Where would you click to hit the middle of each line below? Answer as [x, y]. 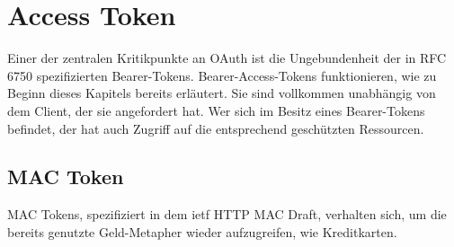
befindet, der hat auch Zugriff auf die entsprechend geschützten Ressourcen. [216, 128]
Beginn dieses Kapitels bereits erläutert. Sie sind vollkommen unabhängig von [222, 93]
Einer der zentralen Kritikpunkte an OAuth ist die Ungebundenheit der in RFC [227, 58]
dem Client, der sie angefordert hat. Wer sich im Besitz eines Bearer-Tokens [216, 110]
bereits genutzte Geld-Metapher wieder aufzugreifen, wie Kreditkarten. [202, 231]
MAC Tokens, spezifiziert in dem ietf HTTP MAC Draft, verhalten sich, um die [227, 214]
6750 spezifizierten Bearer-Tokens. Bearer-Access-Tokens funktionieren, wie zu [222, 75]
